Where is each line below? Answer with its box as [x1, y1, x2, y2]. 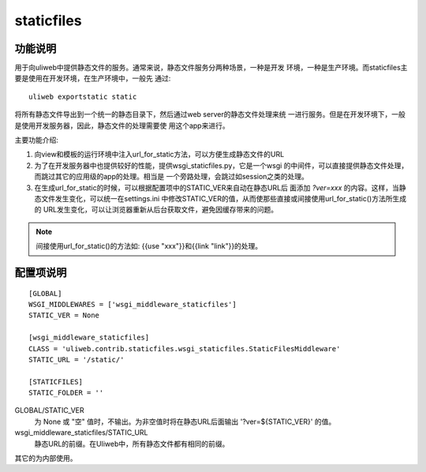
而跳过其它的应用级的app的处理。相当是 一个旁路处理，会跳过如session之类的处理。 [34, 172, 309, 182]
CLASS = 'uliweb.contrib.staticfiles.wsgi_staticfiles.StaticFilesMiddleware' [28, 344, 341, 353]
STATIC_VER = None [28, 311, 100, 320]
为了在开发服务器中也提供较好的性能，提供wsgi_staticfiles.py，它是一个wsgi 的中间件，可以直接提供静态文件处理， [34, 160, 409, 170]
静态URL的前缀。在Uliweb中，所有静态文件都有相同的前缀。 [34, 439, 230, 448]
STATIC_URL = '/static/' [28, 355, 125, 364]
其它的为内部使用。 [14, 454, 77, 463]
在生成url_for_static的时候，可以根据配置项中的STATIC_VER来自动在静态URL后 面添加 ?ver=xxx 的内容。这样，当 [34, 182, 400, 193]
